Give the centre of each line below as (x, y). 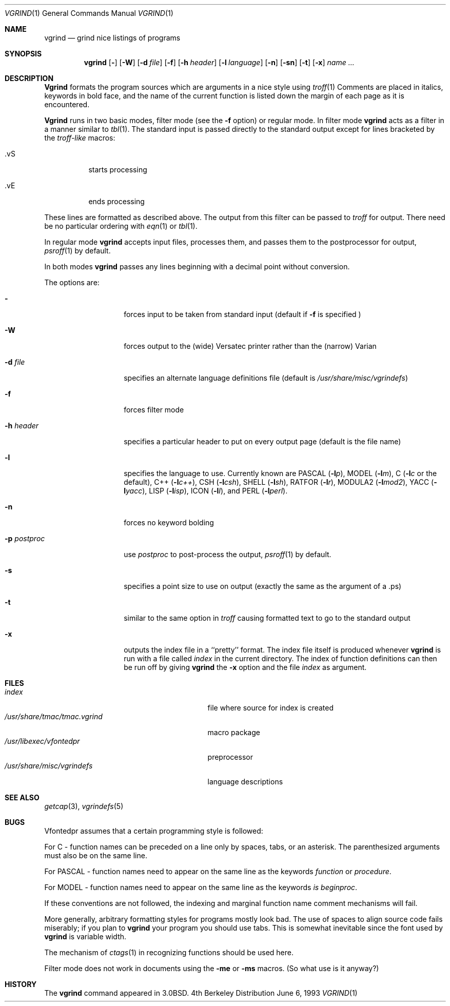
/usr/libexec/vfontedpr (42, 741)
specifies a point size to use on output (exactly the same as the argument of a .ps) (263, 586)
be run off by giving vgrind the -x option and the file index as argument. (245, 667)
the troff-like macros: (80, 138)
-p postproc (25, 538)
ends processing (116, 201)
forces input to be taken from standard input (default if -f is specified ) (242, 314)
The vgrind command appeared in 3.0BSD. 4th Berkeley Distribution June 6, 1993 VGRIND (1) (201, 993)
